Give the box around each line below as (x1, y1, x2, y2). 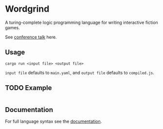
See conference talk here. (5, 34, 57, 40)
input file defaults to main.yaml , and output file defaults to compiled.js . (5, 70, 155, 75)
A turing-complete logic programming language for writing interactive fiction (5, 19, 158, 25)
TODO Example (5, 84, 52, 92)
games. (5, 24, 20, 30)
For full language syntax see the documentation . (5, 118, 102, 125)
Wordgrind (5, 3, 50, 15)
